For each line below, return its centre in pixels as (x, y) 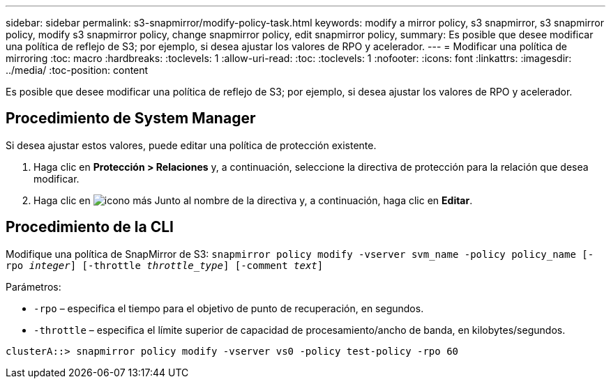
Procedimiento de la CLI (90, 227)
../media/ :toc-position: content (77, 70)
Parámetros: (33, 286)
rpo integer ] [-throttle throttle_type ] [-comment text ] (165, 265)
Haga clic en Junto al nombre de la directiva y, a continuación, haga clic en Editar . (253, 200)
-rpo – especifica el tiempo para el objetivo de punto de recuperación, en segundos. (229, 308)
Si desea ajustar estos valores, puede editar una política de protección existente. (191, 145)
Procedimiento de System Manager (131, 118)
